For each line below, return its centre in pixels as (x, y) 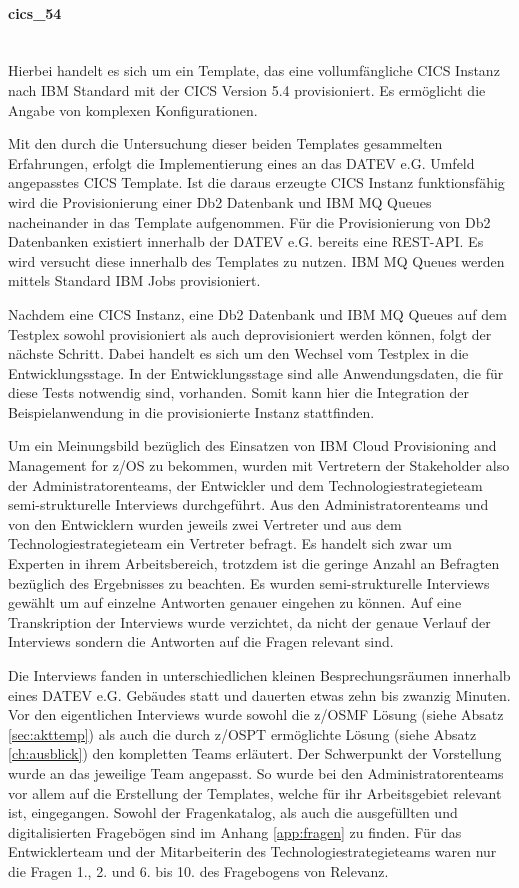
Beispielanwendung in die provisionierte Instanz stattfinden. (191, 411)
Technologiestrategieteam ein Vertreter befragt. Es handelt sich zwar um (230, 543)
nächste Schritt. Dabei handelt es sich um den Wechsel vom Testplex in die (238, 353)
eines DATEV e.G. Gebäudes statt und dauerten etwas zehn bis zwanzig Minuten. (259, 694)
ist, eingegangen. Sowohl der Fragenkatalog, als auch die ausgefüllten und (233, 812)
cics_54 (35, 12)
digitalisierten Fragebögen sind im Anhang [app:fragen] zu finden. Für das (235, 831)
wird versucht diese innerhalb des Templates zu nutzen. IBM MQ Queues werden (256, 260)
